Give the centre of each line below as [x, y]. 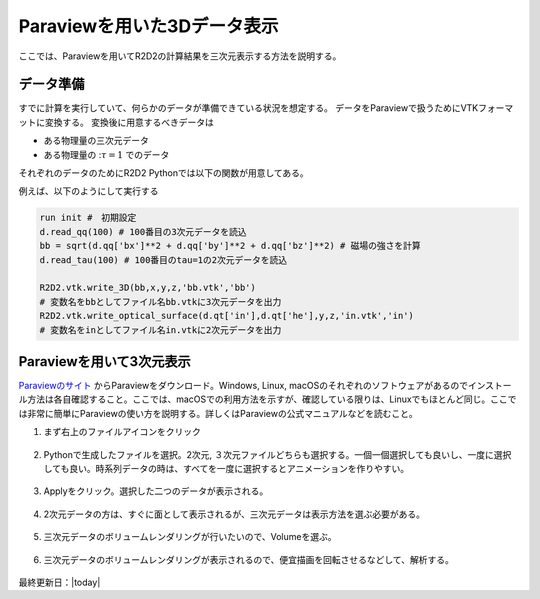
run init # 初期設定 [88, 218]
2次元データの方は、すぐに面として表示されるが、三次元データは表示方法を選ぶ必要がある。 [234, 514]
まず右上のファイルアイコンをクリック [122, 432]
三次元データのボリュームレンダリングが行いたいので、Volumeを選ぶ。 [190, 537]
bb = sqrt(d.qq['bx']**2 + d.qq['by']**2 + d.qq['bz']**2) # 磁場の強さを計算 [230, 246]
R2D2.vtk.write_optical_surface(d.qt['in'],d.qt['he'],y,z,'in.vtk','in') [227, 316]
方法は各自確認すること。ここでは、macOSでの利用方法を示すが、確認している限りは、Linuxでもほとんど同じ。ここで [271, 399]
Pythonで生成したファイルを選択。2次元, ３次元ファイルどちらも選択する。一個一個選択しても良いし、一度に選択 [277, 454]
